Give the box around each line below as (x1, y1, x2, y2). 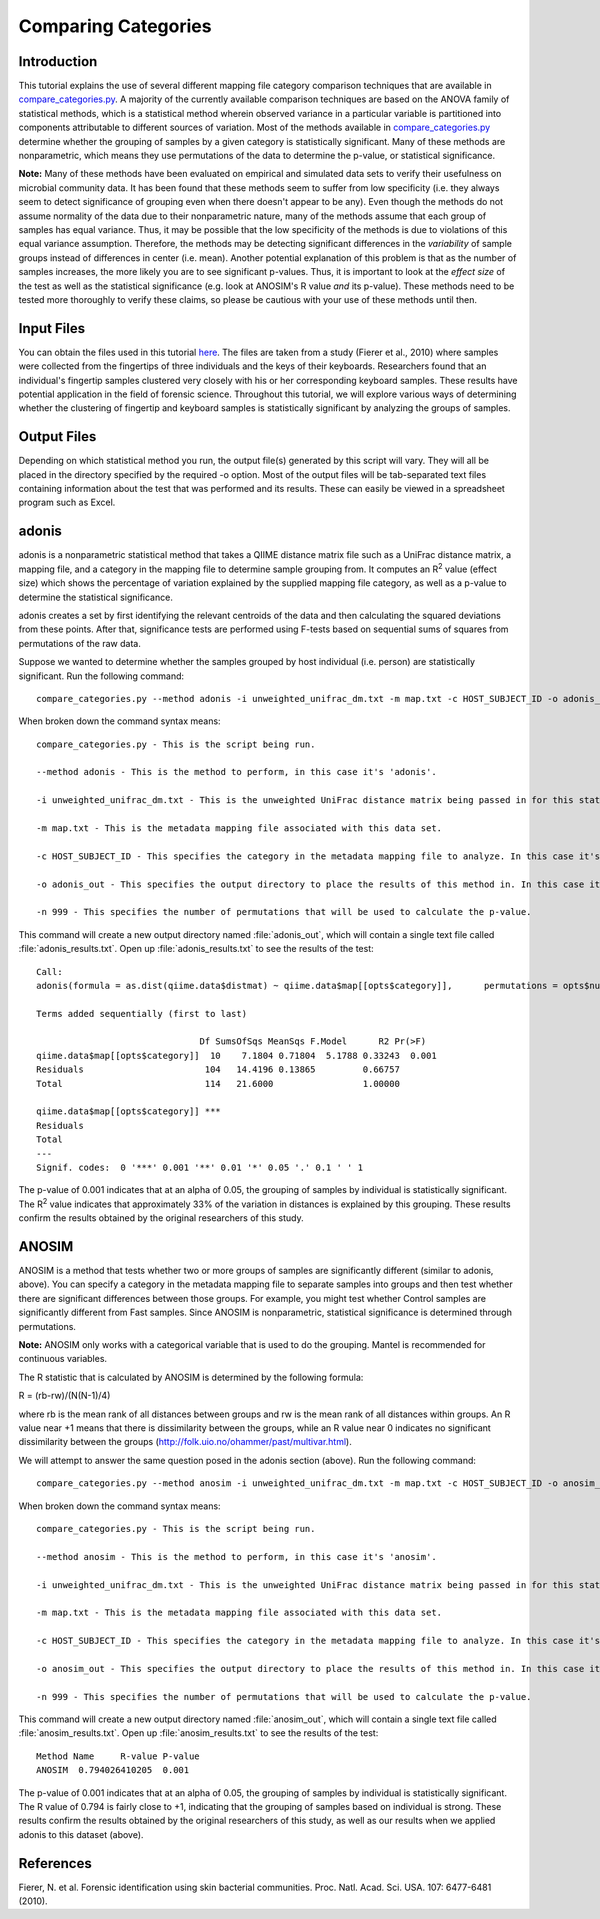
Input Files (18, 320, 85, 337)
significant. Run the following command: (18, 670, 185, 682)
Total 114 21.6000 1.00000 (36, 1078, 400, 1089)
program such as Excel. (18, 496, 116, 509)
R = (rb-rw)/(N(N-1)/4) (18, 1390, 111, 1402)
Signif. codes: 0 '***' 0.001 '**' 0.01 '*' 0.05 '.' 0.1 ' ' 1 (36, 1162, 364, 1173)
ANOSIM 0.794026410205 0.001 (36, 1765, 190, 1776)
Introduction (18, 53, 98, 70)
